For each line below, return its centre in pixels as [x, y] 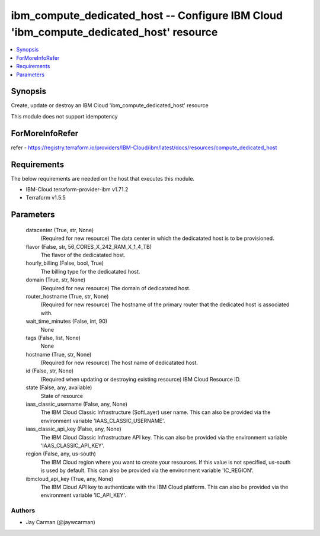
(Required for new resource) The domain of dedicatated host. [116, 288]
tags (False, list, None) [53, 338]
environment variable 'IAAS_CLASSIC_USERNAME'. [103, 421]
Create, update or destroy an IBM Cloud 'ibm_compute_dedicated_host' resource [110, 105]
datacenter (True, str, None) [60, 230]
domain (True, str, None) [56, 280]
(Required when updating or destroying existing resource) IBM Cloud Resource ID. [141, 379]
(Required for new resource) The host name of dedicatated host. [119, 363]
